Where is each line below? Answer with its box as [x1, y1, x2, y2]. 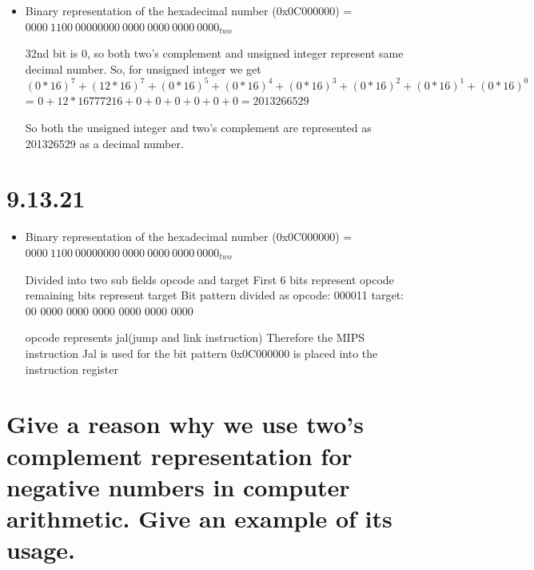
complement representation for [6, 439, 353, 472]
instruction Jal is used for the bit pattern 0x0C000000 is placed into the [25, 344, 378, 361]
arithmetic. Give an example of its [6, 501, 393, 534]
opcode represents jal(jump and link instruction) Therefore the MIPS [25, 329, 365, 346]
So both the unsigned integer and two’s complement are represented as [25, 119, 372, 136]
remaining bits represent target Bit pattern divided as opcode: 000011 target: [25, 287, 404, 303]
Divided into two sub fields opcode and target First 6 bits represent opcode [25, 271, 394, 287]
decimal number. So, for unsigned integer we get [25, 60, 261, 77]
